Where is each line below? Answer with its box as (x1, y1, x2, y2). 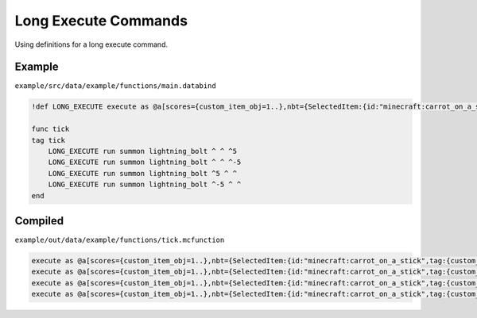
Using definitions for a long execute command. (14, 40, 169, 49)
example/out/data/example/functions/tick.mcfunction (14, 236, 225, 245)
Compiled (14, 214, 64, 228)
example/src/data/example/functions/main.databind (14, 82, 216, 90)
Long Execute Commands (14, 12, 188, 29)
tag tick (31, 136, 66, 144)
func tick (31, 125, 70, 134)
